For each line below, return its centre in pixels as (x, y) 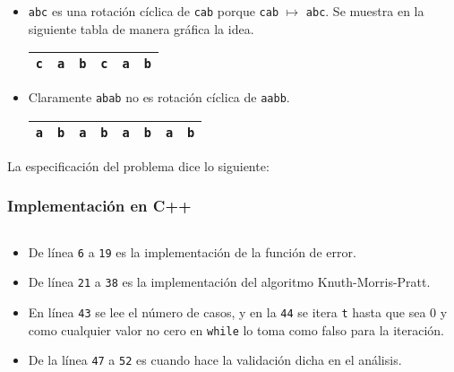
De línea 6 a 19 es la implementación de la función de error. (192, 251)
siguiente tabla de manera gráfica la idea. (141, 28)
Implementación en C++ (99, 206)
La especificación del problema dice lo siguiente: (138, 165)
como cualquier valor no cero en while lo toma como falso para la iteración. (236, 329)
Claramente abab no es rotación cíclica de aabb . (159, 97)
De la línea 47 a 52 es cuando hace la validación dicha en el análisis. (215, 360)
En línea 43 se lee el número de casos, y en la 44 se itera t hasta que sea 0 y (238, 312)
